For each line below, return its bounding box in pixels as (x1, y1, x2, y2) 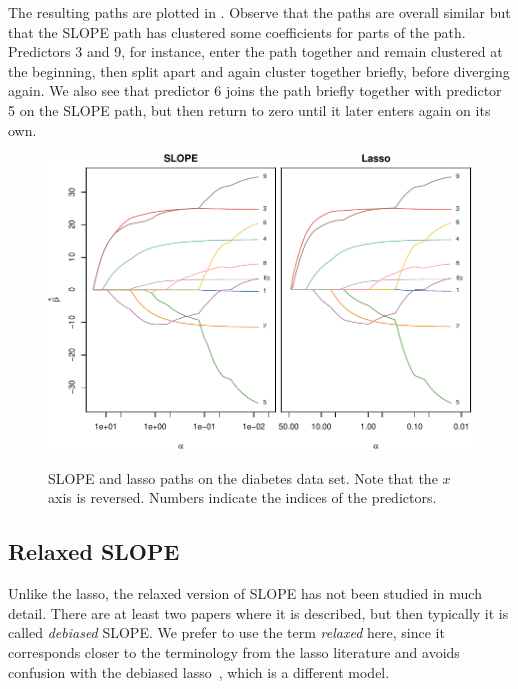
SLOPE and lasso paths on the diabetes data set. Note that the (48, 467, 438, 488)
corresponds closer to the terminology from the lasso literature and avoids (8, 641, 460, 662)
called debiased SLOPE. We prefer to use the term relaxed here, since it (8, 622, 445, 643)
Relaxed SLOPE (8, 536, 180, 567)
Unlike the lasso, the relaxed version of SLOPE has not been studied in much (8, 583, 482, 604)
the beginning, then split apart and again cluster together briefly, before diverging (8, 60, 510, 81)
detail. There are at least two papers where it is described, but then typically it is (8, 602, 509, 623)
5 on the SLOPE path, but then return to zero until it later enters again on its (8, 99, 491, 120)
